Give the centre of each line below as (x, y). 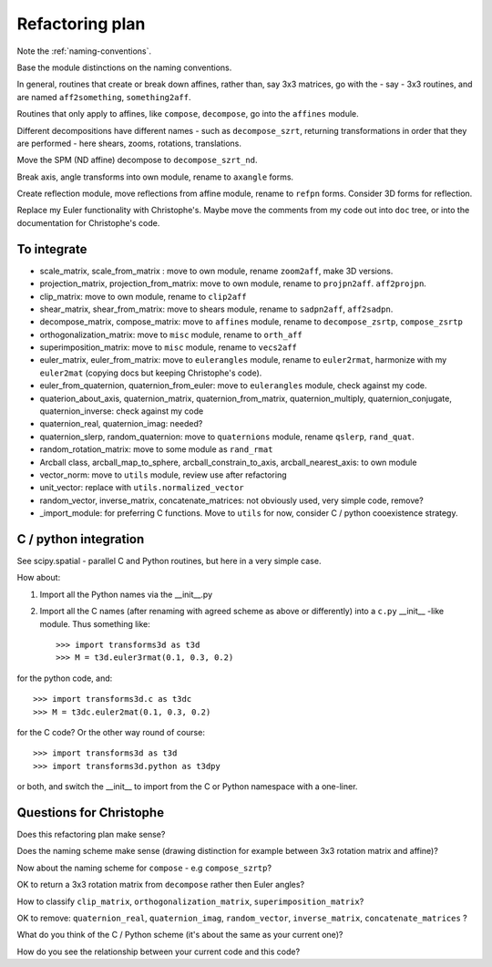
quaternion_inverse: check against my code (122, 411)
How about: (39, 578)
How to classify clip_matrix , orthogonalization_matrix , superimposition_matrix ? (190, 901)
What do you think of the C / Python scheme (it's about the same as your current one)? (180, 935)
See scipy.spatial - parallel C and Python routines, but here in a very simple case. (169, 561)
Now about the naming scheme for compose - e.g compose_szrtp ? (144, 868)
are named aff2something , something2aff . (104, 97)
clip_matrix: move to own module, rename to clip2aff (143, 296)
